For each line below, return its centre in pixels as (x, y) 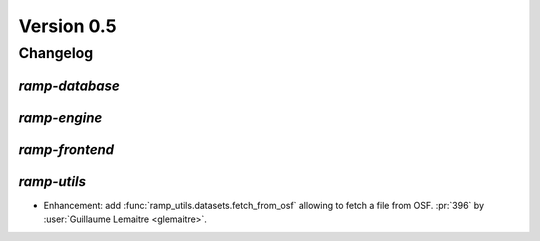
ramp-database (69, 85)
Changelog (56, 53)
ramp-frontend (66, 149)
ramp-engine (60, 117)
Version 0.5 (67, 26)
